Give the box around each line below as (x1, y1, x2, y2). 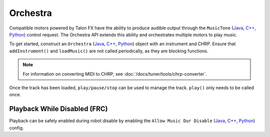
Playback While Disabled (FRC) (9, 105, 108, 113)
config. (9, 125, 24, 131)
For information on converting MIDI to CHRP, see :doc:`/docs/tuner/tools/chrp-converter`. (22, 71, 207, 77)
